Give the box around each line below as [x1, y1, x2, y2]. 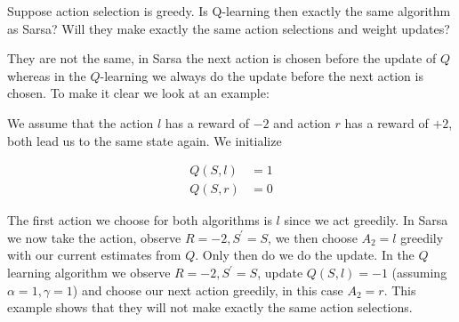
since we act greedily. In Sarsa [284, 211, 448, 229]
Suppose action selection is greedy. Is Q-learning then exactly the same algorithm [7, 2, 451, 20]
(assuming [391, 263, 447, 281]
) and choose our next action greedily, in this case [72, 280, 343, 299]
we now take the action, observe [7, 228, 181, 246]
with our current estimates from [7, 246, 181, 264]
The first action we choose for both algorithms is [7, 211, 272, 229]
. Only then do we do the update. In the [195, 246, 415, 264]
